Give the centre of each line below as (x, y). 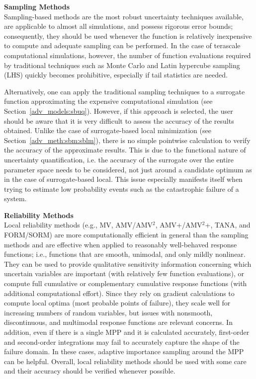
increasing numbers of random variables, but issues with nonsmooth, (108, 312)
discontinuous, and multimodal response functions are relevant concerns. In (118, 322)
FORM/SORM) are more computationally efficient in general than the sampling (126, 235)
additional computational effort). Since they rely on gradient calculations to (119, 293)
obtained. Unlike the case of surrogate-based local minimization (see (108, 130)
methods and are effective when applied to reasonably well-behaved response (121, 244)
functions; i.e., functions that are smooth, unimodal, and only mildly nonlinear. (125, 254)
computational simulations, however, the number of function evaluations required (128, 55)
